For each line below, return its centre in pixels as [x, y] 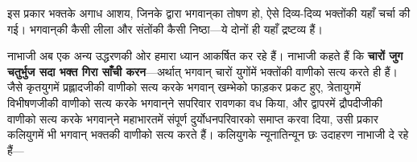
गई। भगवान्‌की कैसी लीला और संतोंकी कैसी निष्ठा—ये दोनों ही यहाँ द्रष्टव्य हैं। [165, 28]
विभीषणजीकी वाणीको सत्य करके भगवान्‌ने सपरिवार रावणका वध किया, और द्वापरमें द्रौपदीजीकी [195, 102]
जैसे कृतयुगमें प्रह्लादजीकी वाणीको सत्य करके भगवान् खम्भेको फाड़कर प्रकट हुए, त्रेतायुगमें [184, 87]
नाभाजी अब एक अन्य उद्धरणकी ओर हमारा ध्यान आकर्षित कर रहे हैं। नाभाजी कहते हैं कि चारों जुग [205, 56]
